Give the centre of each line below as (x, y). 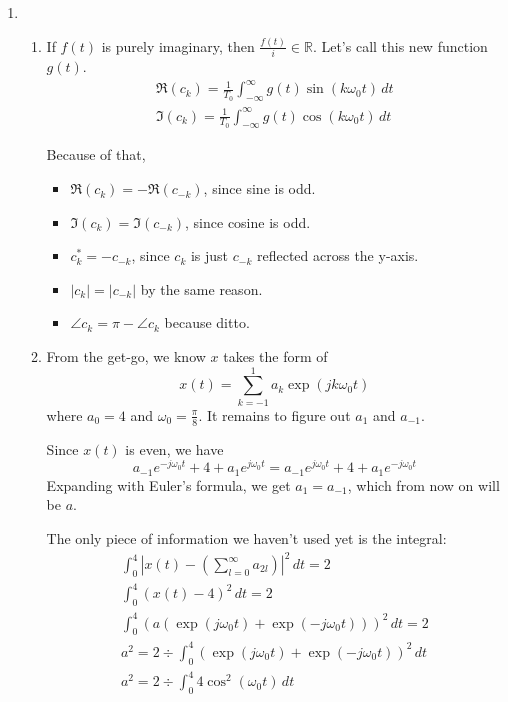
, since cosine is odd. (248, 221)
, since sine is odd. (259, 188)
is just (209, 255)
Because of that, (96, 154)
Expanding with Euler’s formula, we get (168, 484)
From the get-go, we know (126, 356)
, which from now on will (423, 484)
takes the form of (275, 356)
